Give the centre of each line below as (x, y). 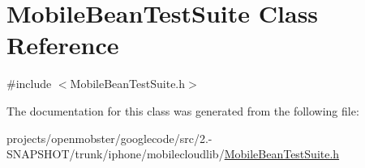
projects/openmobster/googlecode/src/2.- (109, 138)
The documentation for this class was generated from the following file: (183, 110)
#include (29, 84)
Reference (63, 45)
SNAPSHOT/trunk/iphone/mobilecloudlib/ (116, 154)
